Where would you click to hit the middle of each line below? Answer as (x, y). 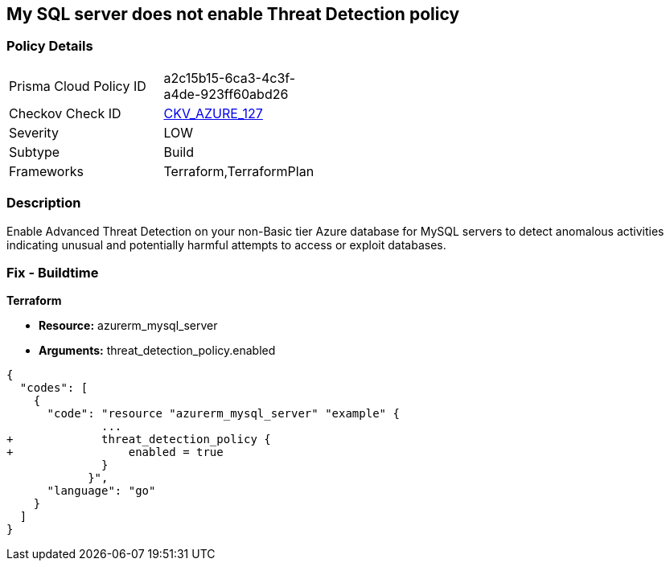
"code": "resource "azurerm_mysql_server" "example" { (223, 414)
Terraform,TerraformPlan (239, 171)
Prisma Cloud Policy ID (78, 86)
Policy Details (50, 46)
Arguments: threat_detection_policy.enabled (157, 351)
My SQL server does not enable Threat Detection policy (233, 14)
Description (44, 203)
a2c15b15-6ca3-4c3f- (230, 78)
